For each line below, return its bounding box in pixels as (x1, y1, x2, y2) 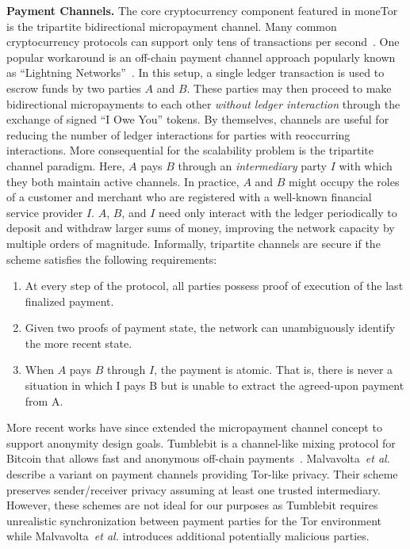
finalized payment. (25, 292, 114, 309)
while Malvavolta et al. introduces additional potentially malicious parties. (6, 528, 370, 544)
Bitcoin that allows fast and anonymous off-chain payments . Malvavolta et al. (6, 450, 390, 467)
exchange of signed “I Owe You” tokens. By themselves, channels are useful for (6, 111, 389, 128)
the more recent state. (25, 334, 132, 351)
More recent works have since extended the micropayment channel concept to (6, 419, 382, 436)
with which (339, 157, 393, 173)
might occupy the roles (289, 173, 400, 189)
